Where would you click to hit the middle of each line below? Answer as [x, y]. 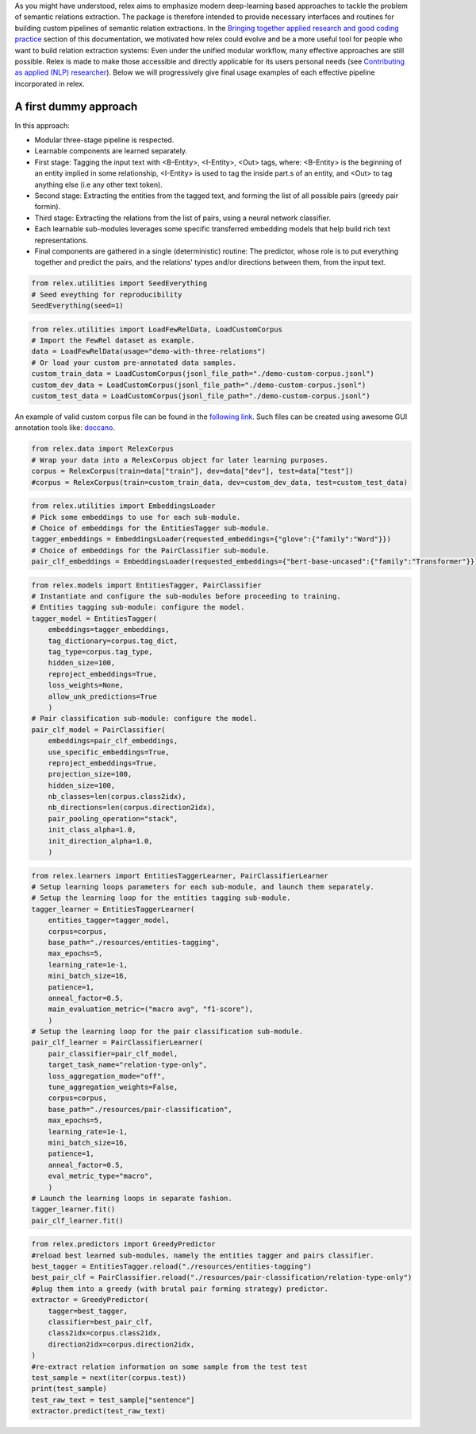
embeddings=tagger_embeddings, [109, 630]
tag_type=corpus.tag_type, [101, 652]
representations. [61, 240]
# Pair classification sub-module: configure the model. [144, 719]
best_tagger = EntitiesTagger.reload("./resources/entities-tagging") [172, 1267]
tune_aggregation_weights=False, [113, 1087]
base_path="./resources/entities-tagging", [134, 942]
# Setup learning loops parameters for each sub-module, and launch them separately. [203, 887]
